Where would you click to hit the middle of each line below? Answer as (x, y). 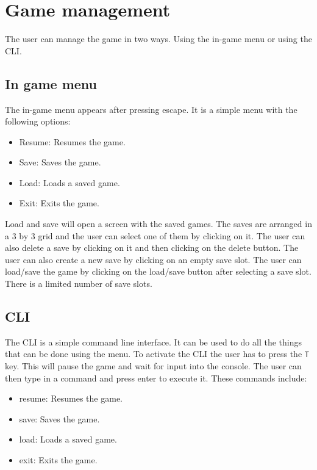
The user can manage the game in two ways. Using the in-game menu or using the (158, 39)
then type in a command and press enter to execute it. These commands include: (156, 378)
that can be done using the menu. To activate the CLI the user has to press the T (157, 354)
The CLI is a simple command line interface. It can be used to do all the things (153, 342)
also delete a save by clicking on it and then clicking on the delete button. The (152, 248)
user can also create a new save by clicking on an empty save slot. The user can (153, 259)
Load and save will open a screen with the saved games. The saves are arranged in (158, 224)
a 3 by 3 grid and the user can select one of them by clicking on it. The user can (155, 235)
